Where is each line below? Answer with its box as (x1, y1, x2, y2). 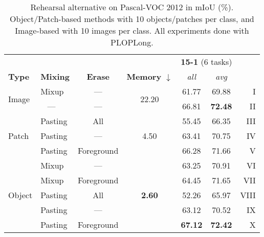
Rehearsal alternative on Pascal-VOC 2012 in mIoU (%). (30, 1, 234, 13)
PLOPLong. (111, 36, 153, 48)
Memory (126, 70, 162, 82)
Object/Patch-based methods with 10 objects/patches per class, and (10, 13, 254, 25)
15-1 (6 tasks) (181, 56, 232, 67)
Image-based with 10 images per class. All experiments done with (15, 25, 249, 36)
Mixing (40, 70, 70, 82)
